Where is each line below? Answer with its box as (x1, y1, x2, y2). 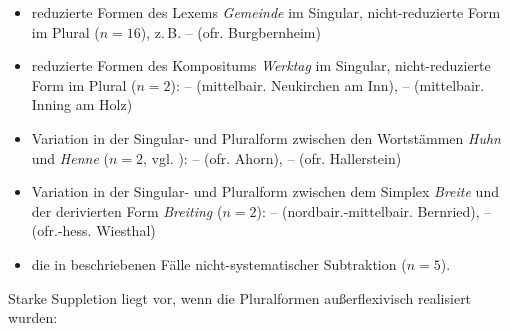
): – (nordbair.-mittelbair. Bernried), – (256, 200, 492, 221)
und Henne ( (31, 147, 109, 168)
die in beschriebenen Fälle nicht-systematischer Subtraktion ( (31, 253, 407, 274)
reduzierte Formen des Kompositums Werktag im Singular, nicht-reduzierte (31, 55, 491, 76)
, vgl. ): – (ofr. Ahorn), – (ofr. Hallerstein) (143, 147, 402, 168)
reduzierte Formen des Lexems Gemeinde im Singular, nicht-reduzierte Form (31, 2, 501, 22)
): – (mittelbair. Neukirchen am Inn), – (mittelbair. (170, 74, 485, 95)
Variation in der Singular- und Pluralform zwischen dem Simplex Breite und (31, 181, 499, 202)
